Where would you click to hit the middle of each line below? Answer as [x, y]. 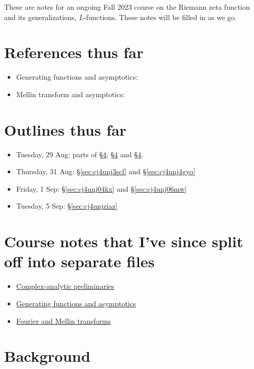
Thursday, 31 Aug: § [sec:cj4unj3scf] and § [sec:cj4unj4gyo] [106, 171]
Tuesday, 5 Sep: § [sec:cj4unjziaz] [67, 206]
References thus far [74, 52]
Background [47, 356]
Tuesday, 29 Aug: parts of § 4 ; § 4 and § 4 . [80, 154]
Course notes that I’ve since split [124, 241]
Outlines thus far [65, 129]
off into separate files [80, 261]
